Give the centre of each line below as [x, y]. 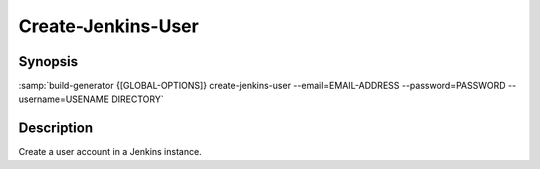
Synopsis [48, 61]
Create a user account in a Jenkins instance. [110, 152]
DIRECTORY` [137, 99]
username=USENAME [64, 99]
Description [56, 128]
